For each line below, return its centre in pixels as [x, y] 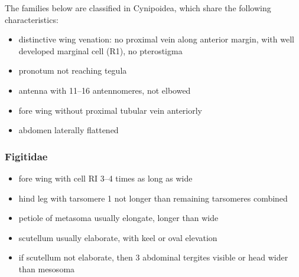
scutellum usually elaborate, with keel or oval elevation [118, 237]
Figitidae [26, 156]
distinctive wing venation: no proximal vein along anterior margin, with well [156, 39]
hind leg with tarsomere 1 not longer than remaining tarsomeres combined [153, 198]
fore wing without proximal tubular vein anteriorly [110, 110]
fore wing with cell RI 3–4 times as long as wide [105, 178]
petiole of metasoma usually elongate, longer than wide [118, 218]
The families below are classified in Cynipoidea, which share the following [138, 8]
